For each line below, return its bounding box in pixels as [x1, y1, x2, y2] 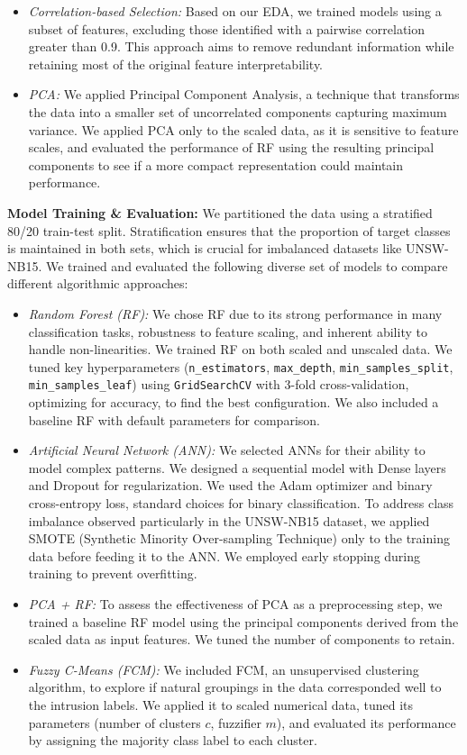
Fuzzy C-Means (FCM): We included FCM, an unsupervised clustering [28, 659, 419, 678]
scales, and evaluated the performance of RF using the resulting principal [28, 138, 435, 157]
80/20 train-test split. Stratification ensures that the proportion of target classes [7, 221, 451, 240]
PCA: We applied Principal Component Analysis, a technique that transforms [28, 85, 460, 104]
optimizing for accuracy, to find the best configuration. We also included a [28, 393, 439, 411]
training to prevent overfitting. [28, 564, 197, 583]
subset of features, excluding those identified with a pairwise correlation [28, 19, 426, 38]
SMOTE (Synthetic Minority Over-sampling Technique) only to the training [28, 529, 450, 548]
